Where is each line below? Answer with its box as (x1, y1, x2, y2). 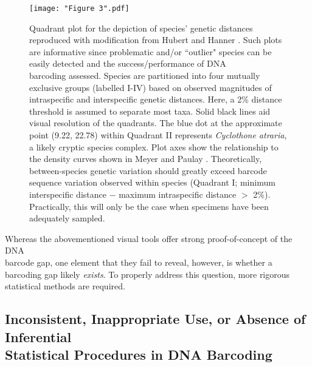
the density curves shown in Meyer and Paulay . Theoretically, (29, 152, 262, 165)
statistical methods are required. (5, 280, 125, 292)
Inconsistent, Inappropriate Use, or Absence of (5, 309, 306, 328)
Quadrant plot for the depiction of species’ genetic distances (29, 21, 253, 34)
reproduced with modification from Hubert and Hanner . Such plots (29, 33, 282, 46)
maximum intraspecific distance (119, 187, 237, 200)
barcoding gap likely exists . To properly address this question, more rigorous (5, 268, 290, 280)
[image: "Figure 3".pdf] (29, 4, 130, 13)
